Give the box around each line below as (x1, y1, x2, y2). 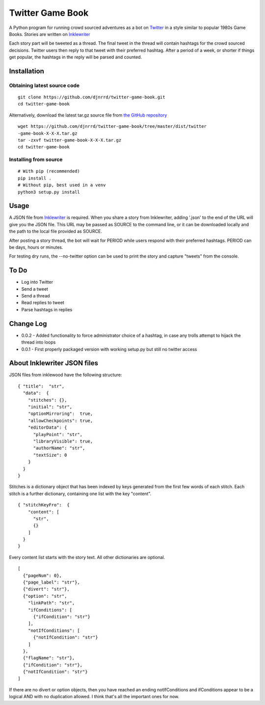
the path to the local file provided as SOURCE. (9, 229, 103, 235)
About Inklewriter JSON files (9, 359, 98, 367)
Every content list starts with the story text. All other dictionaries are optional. (9, 554, 165, 560)
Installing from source (9, 156, 63, 163)
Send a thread (21, 293, 50, 299)
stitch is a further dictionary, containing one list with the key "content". (9, 491, 152, 497)
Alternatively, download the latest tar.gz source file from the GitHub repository (9, 112, 167, 118)
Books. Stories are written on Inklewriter (9, 31, 90, 37)
